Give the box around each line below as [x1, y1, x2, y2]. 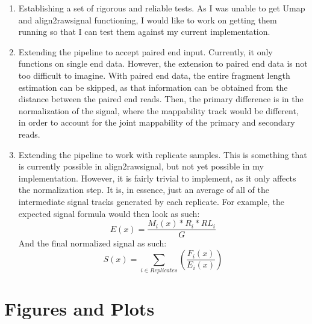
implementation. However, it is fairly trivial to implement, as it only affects [18, 171, 296, 184]
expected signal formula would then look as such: [18, 207, 200, 219]
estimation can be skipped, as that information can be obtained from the [18, 81, 288, 93]
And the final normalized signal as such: [18, 237, 167, 249]
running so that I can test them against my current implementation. [18, 25, 270, 38]
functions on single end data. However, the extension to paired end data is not [18, 57, 308, 70]
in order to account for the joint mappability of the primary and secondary [18, 116, 295, 129]
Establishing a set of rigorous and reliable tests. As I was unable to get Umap [18, 2, 305, 14]
